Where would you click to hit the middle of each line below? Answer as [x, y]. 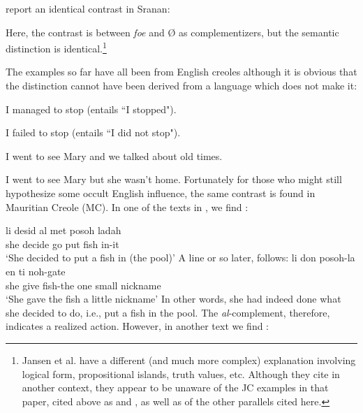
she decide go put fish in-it [62, 244]
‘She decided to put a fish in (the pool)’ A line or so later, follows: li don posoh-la [180, 258]
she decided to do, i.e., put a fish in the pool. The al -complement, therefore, [168, 312]
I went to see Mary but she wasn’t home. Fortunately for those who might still [174, 179]
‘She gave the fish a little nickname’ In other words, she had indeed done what [173, 299]
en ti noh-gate [36, 271]
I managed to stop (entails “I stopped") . [91, 109]
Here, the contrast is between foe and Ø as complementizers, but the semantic [172, 32]
